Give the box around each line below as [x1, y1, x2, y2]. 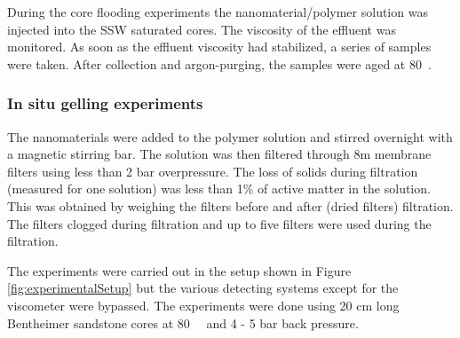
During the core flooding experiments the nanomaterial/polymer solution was [7, 3, 428, 20]
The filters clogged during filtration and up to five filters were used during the [7, 214, 432, 232]
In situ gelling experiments [7, 92, 203, 114]
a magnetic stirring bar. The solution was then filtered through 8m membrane [7, 145, 432, 163]
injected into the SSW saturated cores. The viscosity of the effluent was [7, 20, 396, 38]
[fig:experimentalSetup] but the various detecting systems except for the [7, 279, 399, 297]
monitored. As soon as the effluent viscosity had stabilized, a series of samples [7, 37, 432, 56]
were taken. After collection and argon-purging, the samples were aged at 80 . [7, 54, 432, 73]
